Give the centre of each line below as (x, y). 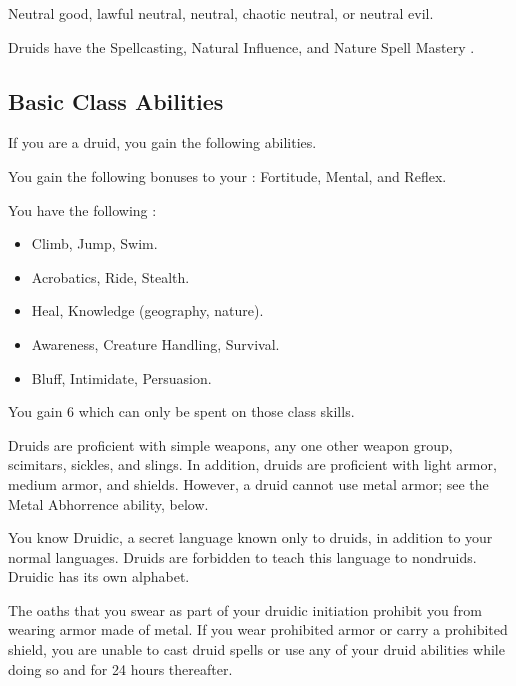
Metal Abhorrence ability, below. (108, 503)
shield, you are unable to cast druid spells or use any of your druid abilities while (256, 649)
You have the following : (82, 209)
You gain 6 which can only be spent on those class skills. (181, 411)
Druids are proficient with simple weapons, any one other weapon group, (230, 444)
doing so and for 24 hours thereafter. (120, 668)
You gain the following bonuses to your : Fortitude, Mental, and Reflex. (227, 175)
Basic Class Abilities (116, 100)
